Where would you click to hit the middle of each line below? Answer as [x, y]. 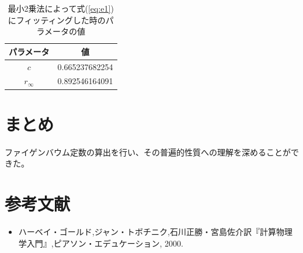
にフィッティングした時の [57, 20]
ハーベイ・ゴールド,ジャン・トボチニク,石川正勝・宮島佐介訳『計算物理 [155, 231]
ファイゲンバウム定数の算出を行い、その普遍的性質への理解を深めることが [148, 152]
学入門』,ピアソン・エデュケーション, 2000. [101, 243]
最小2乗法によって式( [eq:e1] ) [61, 8]
